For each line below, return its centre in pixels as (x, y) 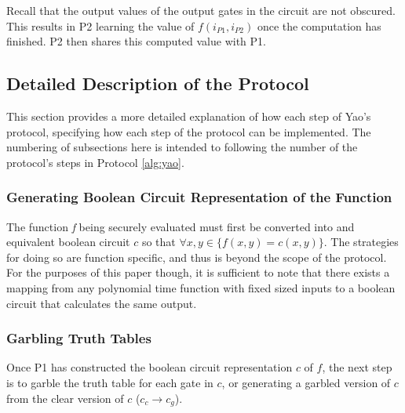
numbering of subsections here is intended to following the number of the (182, 147)
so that (159, 242)
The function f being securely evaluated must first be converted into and (181, 226)
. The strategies (361, 242)
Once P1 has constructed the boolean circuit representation (150, 367)
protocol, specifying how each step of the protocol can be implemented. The (189, 131)
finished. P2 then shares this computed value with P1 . (136, 41)
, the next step (357, 367)
